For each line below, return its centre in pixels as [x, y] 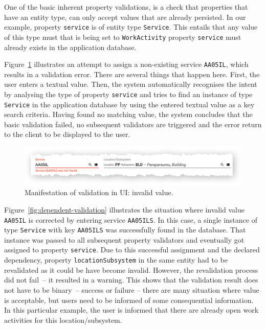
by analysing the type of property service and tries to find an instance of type [128, 94]
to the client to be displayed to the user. [67, 134]
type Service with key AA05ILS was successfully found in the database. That [125, 230]
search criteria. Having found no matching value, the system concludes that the [128, 114]
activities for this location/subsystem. [63, 320]
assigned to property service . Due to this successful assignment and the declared [132, 250]
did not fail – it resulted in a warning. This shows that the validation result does [131, 280]
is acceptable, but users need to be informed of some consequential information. [129, 300]
